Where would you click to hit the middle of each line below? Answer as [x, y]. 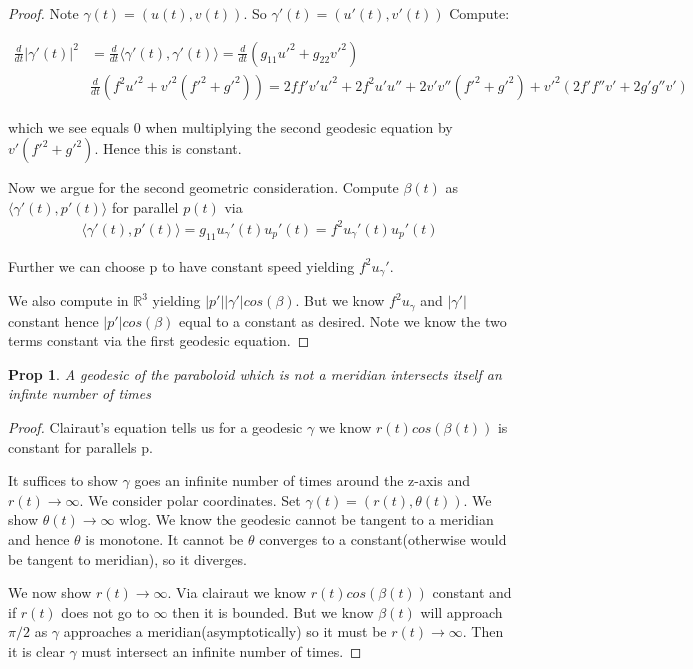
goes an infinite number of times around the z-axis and [302, 480]
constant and [472, 592]
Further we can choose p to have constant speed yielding [181, 265]
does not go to [105, 611]
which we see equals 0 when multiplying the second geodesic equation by [230, 126]
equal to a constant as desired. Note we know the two [343, 320]
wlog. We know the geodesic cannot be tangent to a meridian [306, 519]
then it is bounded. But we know [273, 611]
